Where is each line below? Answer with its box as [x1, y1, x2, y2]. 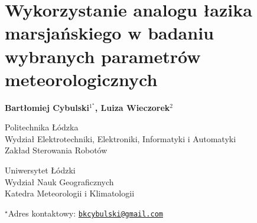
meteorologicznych [5, 67, 158, 91]
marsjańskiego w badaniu [5, 21, 214, 45]
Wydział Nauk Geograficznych [5, 175, 114, 188]
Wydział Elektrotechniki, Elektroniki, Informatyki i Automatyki [5, 132, 236, 145]
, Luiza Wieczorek [95, 101, 170, 113]
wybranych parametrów [5, 44, 201, 68]
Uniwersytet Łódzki [5, 164, 76, 176]
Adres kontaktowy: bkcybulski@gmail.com [8, 206, 163, 219]
